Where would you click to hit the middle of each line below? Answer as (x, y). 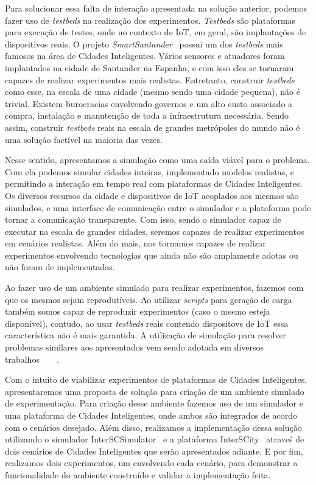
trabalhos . (32, 359)
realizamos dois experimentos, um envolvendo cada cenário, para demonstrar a (151, 463)
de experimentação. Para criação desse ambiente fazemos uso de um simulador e (154, 403)
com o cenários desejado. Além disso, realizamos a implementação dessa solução (153, 427)
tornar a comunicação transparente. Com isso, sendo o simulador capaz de (143, 219)
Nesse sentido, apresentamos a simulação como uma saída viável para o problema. (157, 160)
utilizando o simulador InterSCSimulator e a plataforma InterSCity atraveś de (155, 439)
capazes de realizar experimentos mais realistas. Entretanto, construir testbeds (150, 79)
